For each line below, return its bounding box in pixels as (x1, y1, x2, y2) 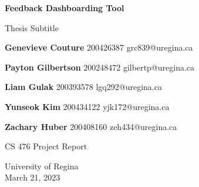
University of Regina (5, 159, 79, 172)
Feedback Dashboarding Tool (5, 2, 124, 14)
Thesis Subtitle (5, 21, 59, 34)
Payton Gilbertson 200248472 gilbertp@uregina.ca (5, 61, 195, 73)
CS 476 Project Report (5, 140, 87, 152)
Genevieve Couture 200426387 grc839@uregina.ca (5, 41, 193, 54)
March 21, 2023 (5, 171, 60, 183)
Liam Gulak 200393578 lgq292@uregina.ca (5, 81, 162, 93)
